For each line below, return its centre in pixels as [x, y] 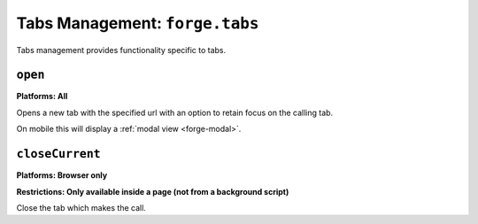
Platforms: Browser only [62, 175]
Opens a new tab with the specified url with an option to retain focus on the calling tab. [175, 112]
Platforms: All [42, 97]
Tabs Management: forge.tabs [138, 23]
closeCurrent [58, 154]
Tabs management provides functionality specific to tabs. [121, 50]
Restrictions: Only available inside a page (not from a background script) [153, 191]
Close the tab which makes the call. [81, 207]
